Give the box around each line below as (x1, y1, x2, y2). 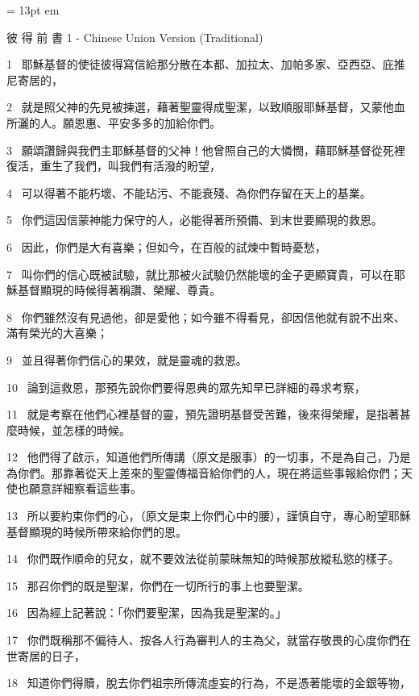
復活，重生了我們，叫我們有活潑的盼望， (6, 157, 221, 174)
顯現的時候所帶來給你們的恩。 (28, 523, 187, 540)
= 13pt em (6, 2, 60, 18)
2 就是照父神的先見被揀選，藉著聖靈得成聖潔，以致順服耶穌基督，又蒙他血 (6, 98, 405, 115)
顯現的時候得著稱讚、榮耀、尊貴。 (39, 281, 221, 298)
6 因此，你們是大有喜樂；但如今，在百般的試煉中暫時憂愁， (6, 238, 326, 255)
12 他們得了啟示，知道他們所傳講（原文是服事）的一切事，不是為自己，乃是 (6, 448, 411, 465)
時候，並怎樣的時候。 (17, 421, 131, 438)
